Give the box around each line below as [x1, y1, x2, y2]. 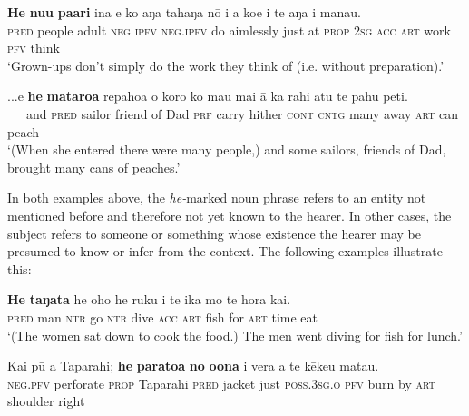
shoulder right [7, 391, 85, 411]
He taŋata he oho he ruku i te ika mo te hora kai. [7, 290, 291, 309]
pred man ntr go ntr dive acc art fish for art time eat [7, 307, 318, 326]
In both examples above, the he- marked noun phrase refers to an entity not [7, 188, 426, 207]
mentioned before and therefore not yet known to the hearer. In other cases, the [7, 205, 452, 224]
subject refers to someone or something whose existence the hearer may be [7, 223, 421, 243]
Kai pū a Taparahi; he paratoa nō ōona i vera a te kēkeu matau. [7, 356, 379, 375]
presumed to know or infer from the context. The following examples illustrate [7, 242, 443, 261]
